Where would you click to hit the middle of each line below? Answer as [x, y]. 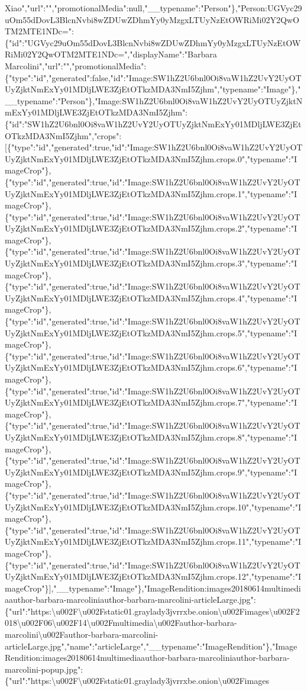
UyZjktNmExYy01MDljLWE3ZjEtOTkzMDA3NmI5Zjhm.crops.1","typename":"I [151, 193]
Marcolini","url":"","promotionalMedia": [76, 65]
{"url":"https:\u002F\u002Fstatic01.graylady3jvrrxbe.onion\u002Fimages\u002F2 [152, 611]
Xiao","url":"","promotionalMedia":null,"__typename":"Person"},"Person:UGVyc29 [153, 8]
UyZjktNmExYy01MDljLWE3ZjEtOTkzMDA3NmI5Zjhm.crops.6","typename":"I [151, 367]
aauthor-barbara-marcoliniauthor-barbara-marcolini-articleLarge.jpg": [130, 600]
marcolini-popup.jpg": [44, 669]
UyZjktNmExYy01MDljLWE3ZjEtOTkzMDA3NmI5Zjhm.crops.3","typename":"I [151, 263]
